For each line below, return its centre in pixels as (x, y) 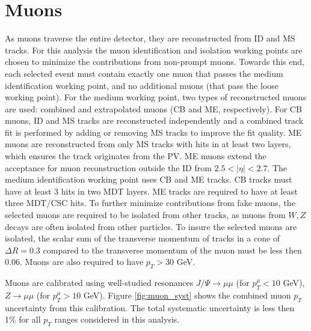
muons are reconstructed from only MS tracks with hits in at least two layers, (148, 144)
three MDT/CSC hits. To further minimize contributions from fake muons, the (150, 203)
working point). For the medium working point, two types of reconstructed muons (156, 97)
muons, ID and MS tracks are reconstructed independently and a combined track (154, 120)
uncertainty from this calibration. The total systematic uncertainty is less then (150, 307)
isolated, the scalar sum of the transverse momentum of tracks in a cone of (143, 238)
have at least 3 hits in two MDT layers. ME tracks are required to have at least (151, 191)
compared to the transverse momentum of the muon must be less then (172, 250)
